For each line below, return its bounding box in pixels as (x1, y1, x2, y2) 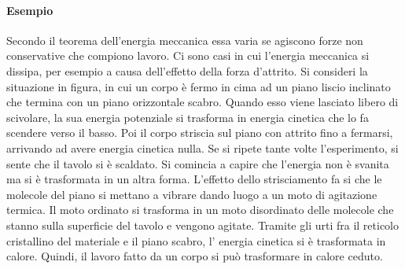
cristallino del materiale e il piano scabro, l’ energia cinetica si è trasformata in (6, 232, 386, 249)
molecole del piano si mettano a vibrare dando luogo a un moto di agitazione (6, 186, 377, 202)
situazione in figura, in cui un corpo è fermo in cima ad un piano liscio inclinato (6, 78, 391, 94)
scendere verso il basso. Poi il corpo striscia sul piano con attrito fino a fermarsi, (6, 124, 393, 141)
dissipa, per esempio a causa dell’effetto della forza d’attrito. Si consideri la (6, 62, 368, 79)
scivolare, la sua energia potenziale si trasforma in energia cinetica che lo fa (6, 109, 369, 125)
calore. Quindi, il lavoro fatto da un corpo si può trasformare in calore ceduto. (6, 248, 383, 264)
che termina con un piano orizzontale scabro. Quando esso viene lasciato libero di (6, 94, 399, 110)
